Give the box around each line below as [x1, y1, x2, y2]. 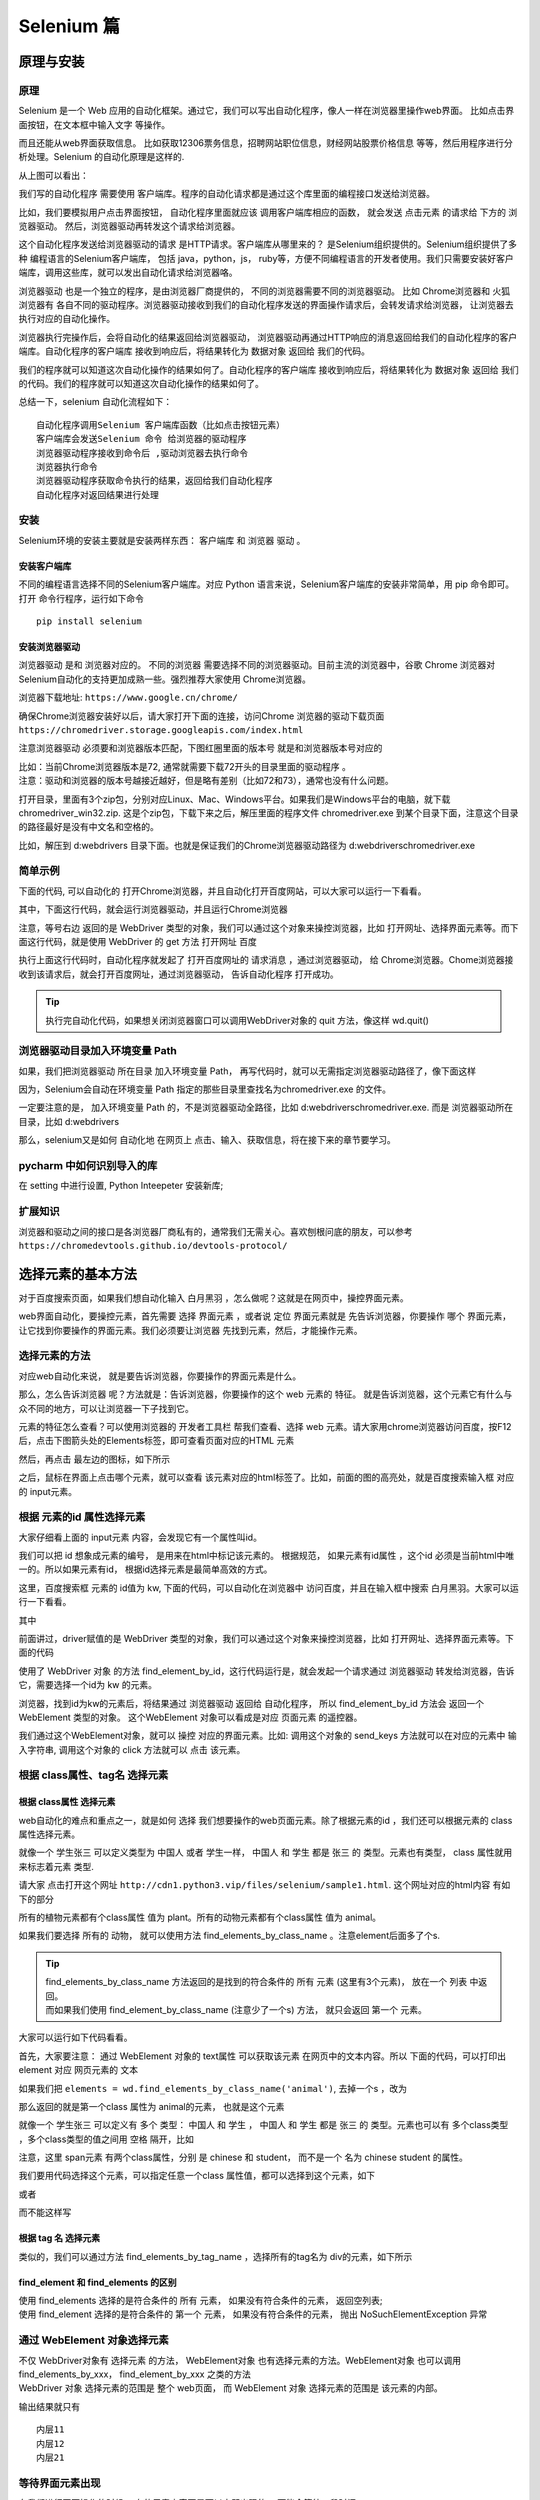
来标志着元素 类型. [18, 1860, 94, 1872]
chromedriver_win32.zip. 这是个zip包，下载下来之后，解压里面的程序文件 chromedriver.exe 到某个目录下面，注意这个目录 [18, 806, 519, 819]
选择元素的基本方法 [18, 1265, 137, 1282]
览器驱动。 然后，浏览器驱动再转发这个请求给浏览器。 [18, 220, 240, 232]
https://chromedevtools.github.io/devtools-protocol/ [18, 1240, 288, 1251]
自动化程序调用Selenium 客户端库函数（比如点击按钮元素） [36, 419, 285, 430]
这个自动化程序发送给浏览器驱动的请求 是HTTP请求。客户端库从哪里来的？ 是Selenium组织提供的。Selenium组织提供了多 [18, 238, 518, 250]
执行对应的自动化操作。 [18, 313, 115, 325]
